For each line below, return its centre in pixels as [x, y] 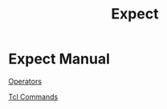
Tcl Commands [33, 96]
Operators [25, 81]
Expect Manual [59, 59]
